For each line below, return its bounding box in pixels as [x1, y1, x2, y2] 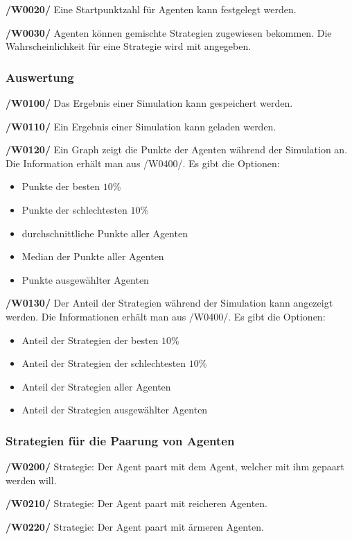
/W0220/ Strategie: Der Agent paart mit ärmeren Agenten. [6, 519, 264, 533]
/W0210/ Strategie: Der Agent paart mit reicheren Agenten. [6, 496, 267, 511]
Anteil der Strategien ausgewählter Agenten [21, 402, 208, 417]
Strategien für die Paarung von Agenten [6, 431, 235, 449]
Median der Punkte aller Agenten [21, 249, 164, 264]
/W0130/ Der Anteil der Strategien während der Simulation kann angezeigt [6, 296, 333, 310]
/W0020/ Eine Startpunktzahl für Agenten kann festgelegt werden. [6, 2, 297, 16]
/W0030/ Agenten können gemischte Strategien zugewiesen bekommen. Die [6, 25, 332, 40]
